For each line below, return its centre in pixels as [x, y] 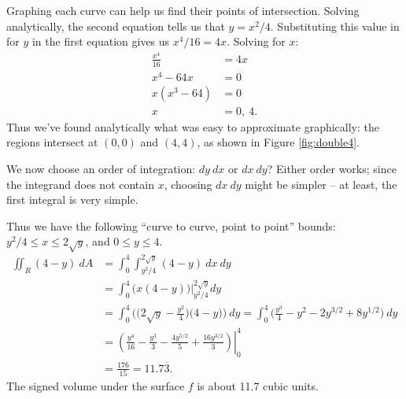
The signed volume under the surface [96, 386]
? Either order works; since [332, 169]
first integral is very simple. [72, 199]
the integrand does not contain [80, 184]
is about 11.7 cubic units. [258, 386]
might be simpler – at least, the [321, 184]
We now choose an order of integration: [101, 169]
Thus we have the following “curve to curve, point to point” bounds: [171, 225]
